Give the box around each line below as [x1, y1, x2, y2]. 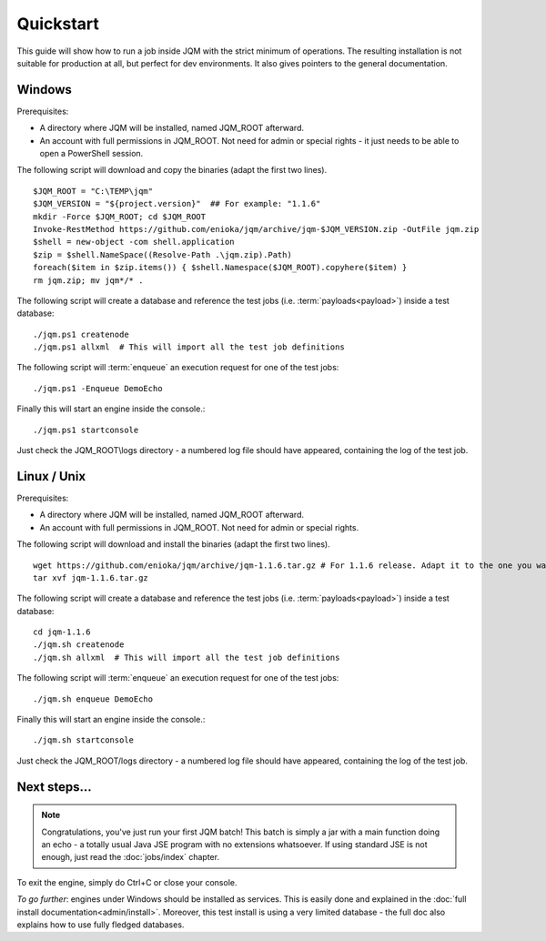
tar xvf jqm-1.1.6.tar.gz [33, 572, 149, 582]
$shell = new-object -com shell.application [33, 237, 236, 248]
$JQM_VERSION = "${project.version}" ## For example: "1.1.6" [33, 198, 321, 209]
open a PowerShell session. [39, 148, 144, 159]
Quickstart [16, 14, 100, 34]
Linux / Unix [16, 469, 86, 484]
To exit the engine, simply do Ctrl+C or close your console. [16, 876, 238, 887]
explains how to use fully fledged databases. [16, 919, 185, 930]
